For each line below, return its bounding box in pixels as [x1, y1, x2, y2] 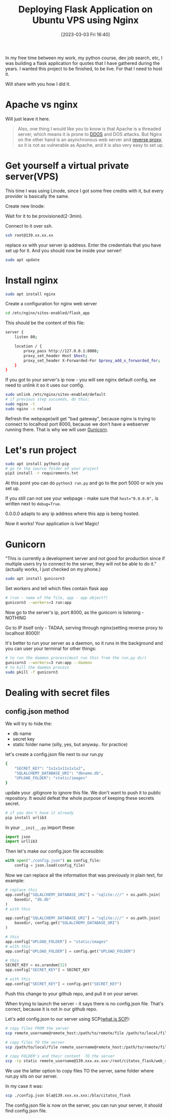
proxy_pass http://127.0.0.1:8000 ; [23, 348, 99, 353]
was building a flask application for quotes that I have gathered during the [5, 60, 160, 66]
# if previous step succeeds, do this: [5, 397, 90, 402]
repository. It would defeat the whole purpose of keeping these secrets [5, 795, 154, 801]
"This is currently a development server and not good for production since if [5, 555, 165, 562]
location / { [14, 344, 42, 349]
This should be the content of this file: [5, 320, 85, 326]
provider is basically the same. [5, 193, 70, 199]
